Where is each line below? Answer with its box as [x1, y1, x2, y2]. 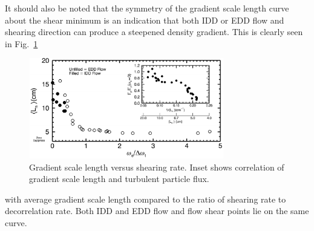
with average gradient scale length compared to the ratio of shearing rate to [5, 192, 286, 205]
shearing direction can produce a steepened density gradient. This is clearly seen [5, 25, 303, 38]
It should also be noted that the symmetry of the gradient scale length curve [5, 2, 289, 14]
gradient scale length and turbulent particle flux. [29, 172, 209, 185]
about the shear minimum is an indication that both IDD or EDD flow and [5, 13, 284, 26]
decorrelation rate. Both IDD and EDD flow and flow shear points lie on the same [5, 204, 309, 217]
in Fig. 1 [5, 37, 38, 50]
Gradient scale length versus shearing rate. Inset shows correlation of [29, 160, 284, 173]
